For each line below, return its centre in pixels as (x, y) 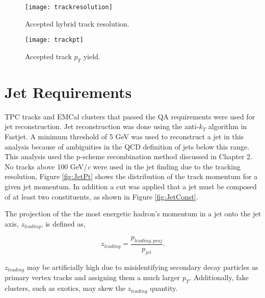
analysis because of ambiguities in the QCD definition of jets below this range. (127, 146)
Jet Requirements (68, 92)
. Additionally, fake (219, 277)
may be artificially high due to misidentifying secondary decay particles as (142, 267)
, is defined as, (63, 223)
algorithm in (228, 126)
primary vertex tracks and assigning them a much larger (92, 277)
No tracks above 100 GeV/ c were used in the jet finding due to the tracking (123, 166)
